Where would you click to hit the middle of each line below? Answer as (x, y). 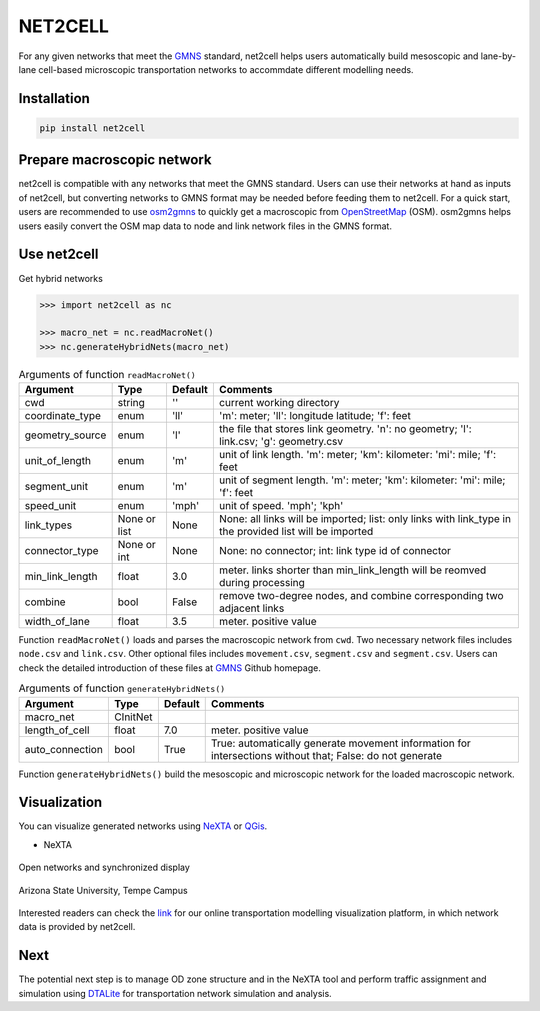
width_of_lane (57, 622)
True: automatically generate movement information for (341, 743)
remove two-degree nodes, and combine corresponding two (361, 596)
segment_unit (56, 487)
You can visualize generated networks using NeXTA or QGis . (143, 826)
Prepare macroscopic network (115, 160)
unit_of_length (58, 461)
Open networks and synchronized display (104, 867)
